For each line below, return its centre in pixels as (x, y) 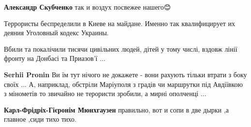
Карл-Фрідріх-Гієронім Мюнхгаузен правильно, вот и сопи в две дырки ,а (116, 109)
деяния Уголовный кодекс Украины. (56, 33)
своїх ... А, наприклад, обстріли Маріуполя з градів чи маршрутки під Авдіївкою (123, 84)
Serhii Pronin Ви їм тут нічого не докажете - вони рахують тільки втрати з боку (125, 74)
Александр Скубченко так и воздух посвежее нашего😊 (88, 7)
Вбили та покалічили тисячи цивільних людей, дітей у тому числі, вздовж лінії (121, 49)
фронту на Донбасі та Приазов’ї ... (55, 58)
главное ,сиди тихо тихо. (40, 119)
